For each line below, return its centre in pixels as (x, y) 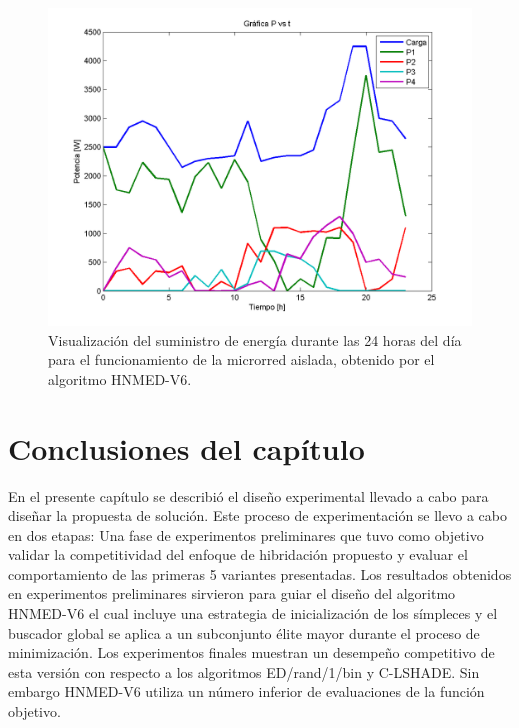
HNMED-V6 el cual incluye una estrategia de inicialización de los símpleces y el (253, 613)
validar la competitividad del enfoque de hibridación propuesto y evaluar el (238, 554)
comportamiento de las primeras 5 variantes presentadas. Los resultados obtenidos (260, 573)
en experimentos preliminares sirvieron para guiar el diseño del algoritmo (232, 593)
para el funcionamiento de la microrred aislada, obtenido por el (241, 359)
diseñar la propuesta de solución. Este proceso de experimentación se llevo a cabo (257, 515)
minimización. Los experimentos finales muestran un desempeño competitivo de (251, 652)
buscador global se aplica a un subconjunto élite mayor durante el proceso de (244, 632)
